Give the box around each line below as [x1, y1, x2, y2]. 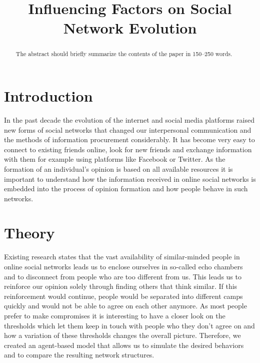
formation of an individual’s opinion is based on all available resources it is [4, 163, 233, 174]
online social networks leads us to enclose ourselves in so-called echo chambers [4, 261, 243, 272]
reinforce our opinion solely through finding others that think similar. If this [4, 281, 237, 291]
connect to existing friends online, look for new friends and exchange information [4, 144, 252, 154]
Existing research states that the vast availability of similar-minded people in [4, 251, 240, 262]
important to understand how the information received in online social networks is [4, 173, 256, 184]
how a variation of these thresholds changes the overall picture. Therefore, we [4, 330, 241, 340]
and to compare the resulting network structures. [4, 349, 154, 360]
